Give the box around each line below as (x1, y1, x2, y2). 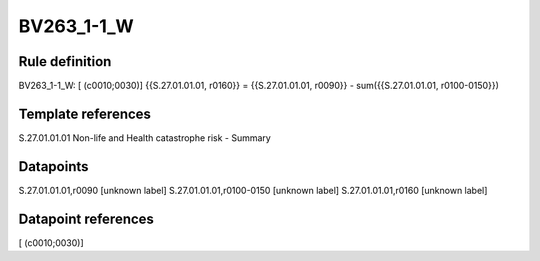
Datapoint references (18, 210, 155, 227)
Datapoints (18, 158, 89, 175)
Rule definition (18, 53, 112, 70)
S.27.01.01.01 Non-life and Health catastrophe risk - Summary (18, 131, 272, 144)
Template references (18, 105, 152, 122)
